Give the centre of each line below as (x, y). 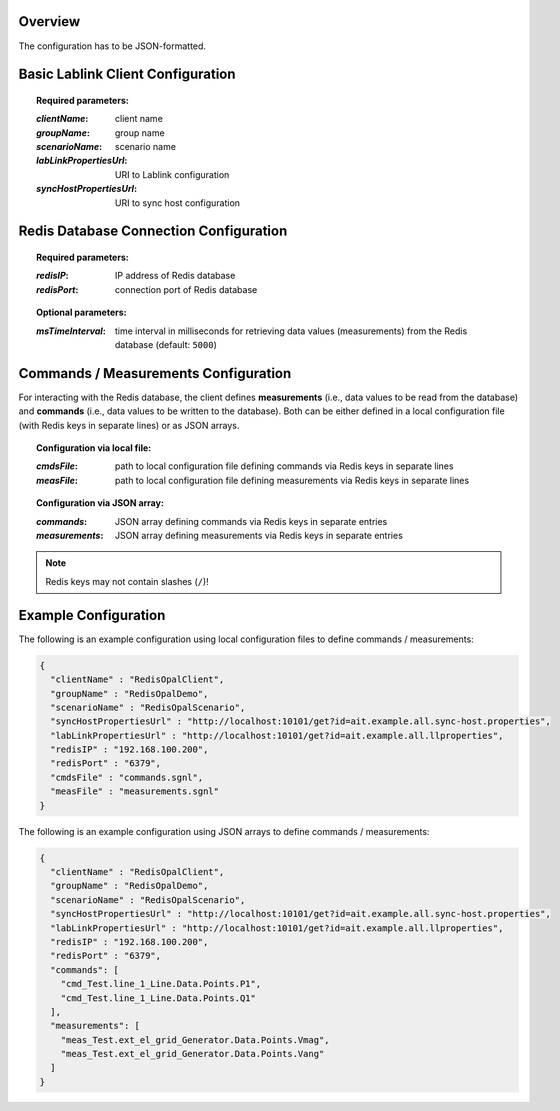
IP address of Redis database (175, 276)
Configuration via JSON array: (100, 503)
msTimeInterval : (71, 331)
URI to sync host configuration (177, 202)
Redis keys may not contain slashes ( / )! (127, 581)
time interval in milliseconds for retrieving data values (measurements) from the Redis (291, 331)
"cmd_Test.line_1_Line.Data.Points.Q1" (158, 998)
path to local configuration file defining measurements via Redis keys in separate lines (292, 480)
